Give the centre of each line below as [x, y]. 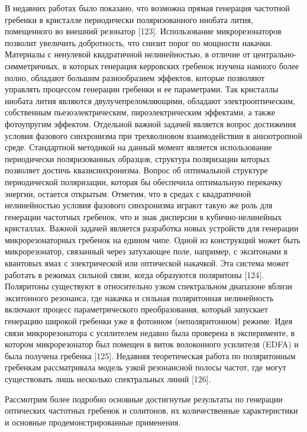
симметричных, [33, 65]
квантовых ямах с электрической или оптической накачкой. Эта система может [147, 263]
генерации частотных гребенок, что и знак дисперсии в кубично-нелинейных [143, 216]
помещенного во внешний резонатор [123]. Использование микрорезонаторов [143, 31]
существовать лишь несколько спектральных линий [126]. [108, 379]
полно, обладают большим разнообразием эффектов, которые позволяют [135, 77]
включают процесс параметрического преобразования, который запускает [136, 309]
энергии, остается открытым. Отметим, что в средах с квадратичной [128, 193]
